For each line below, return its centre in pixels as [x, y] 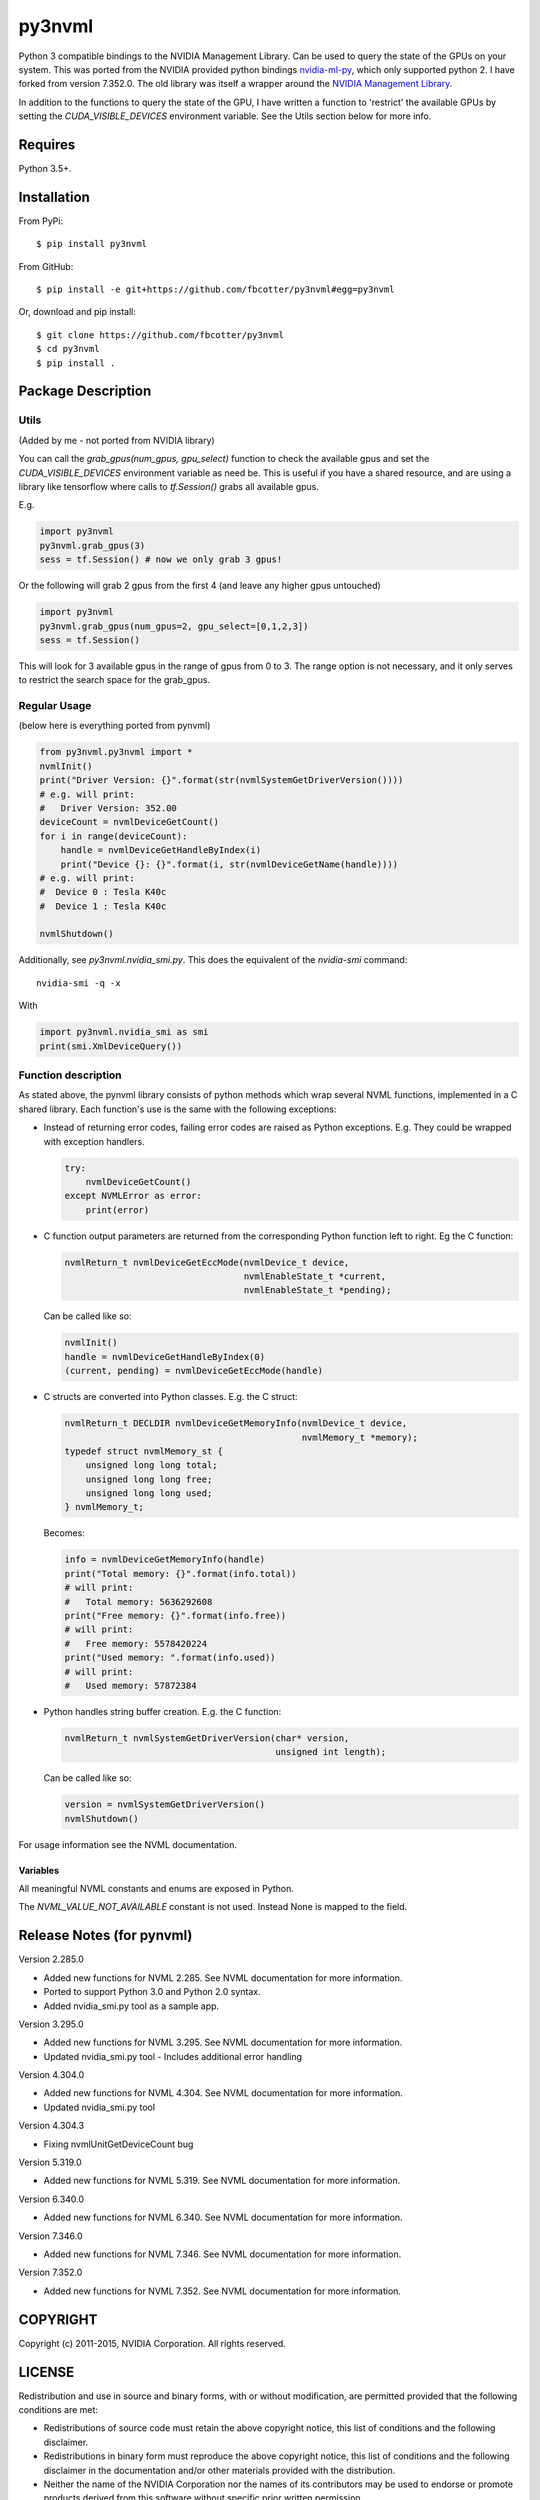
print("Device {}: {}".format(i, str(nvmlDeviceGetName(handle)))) [229, 864]
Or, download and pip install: [77, 312]
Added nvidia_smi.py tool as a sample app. [131, 2006]
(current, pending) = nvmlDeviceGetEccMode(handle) [194, 1371]
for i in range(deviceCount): [113, 836]
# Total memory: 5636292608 [138, 1601]
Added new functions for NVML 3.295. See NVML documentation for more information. [223, 2042]
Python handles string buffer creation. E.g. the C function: [162, 1711]
